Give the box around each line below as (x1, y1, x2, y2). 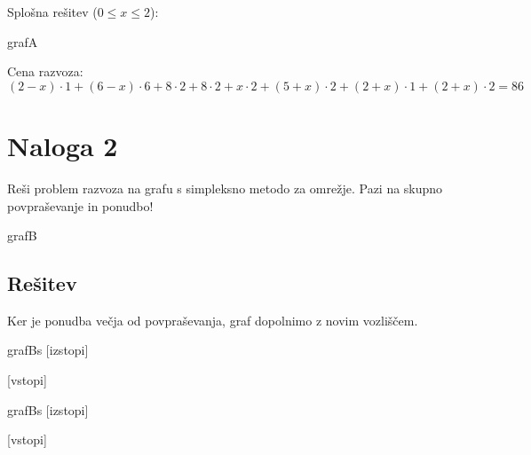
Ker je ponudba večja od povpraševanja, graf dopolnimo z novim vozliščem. (7, 310, 418, 329)
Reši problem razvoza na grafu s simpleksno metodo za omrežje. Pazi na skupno (7, 178, 443, 197)
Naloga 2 (7, 127, 118, 163)
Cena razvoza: (7, 62, 83, 81)
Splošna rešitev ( (7, 3, 98, 20)
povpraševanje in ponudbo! (7, 196, 154, 215)
